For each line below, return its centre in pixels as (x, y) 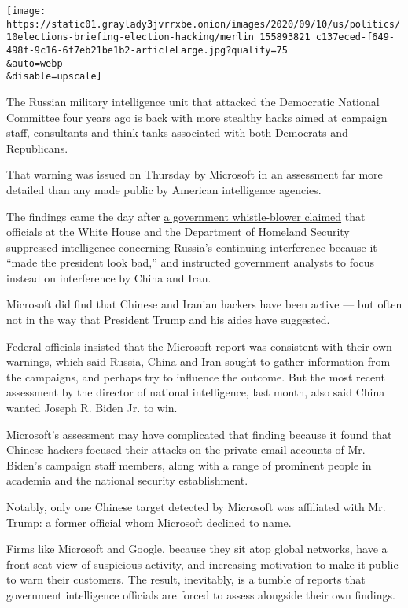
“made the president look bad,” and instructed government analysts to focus (190, 262)
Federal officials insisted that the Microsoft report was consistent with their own (199, 346)
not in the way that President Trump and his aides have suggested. (168, 320)
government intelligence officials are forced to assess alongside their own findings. (201, 594)
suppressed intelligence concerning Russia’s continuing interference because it (192, 247)
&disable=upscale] (54, 77)
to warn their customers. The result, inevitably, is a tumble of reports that (186, 579)
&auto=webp (35, 63)
